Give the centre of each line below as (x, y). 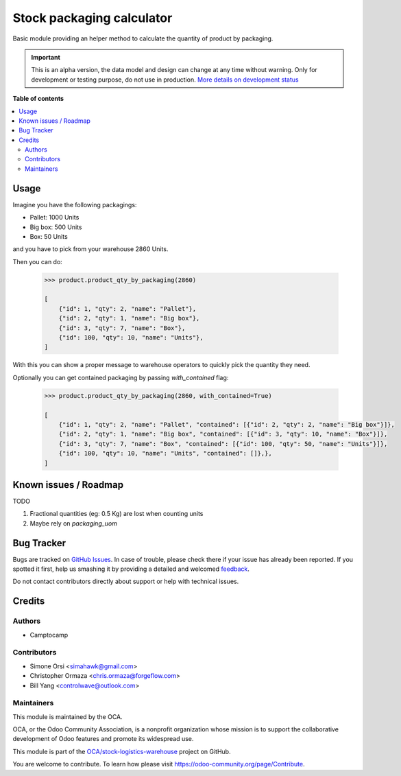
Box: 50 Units (49, 236)
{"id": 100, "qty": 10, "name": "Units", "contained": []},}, (165, 454)
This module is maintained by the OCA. (68, 716)
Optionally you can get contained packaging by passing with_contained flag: (121, 377)
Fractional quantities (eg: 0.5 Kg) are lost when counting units (117, 514)
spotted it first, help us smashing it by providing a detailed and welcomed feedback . (131, 569)
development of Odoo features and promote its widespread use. (103, 739)
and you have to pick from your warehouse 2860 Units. (90, 249)
